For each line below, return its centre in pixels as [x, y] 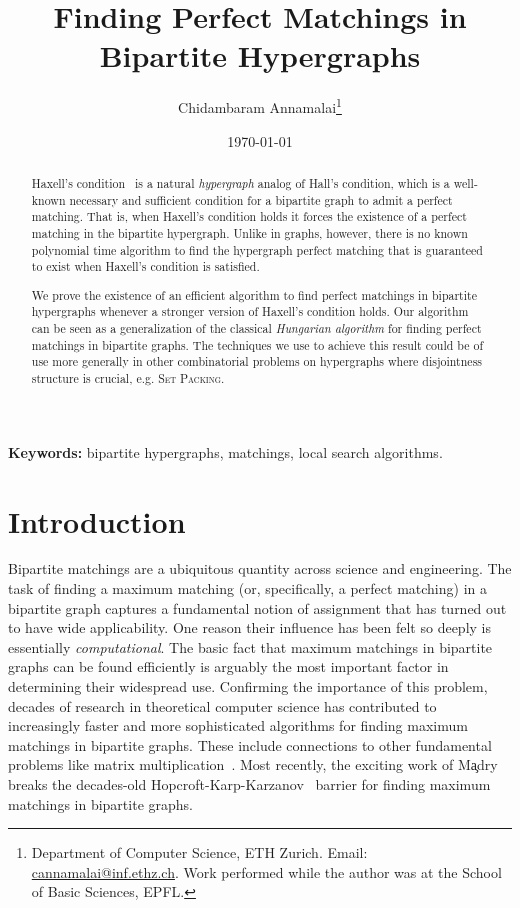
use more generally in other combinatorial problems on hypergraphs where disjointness [257, 361]
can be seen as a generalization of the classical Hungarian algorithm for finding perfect [256, 328]
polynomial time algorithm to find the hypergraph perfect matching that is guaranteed [257, 249]
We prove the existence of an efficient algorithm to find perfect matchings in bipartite [254, 294]
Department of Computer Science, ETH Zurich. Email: [199, 852]
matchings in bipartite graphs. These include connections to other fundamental [250, 744]
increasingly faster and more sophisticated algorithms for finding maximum [238, 725]
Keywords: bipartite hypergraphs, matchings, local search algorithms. [225, 451]
